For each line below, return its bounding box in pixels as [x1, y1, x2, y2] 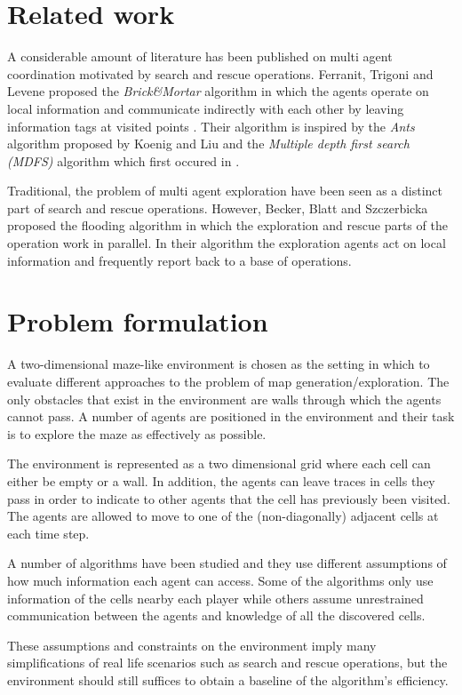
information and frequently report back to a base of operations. [7, 251, 352, 269]
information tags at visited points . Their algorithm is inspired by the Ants [7, 116, 415, 135]
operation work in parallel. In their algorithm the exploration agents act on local [7, 234, 446, 252]
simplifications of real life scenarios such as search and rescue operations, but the [7, 653, 448, 672]
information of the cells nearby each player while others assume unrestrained [7, 588, 424, 607]
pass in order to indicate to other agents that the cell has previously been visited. [7, 489, 450, 507]
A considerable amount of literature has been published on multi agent [7, 47, 393, 66]
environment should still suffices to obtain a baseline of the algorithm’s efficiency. [7, 670, 449, 689]
